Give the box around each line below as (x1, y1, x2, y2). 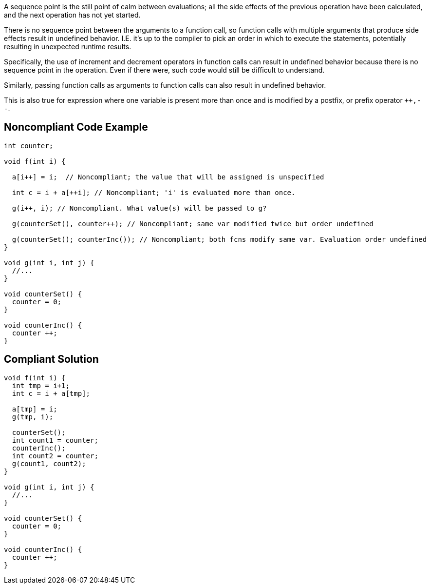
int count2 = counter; (12, 451, 98, 460)
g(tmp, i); (12, 412, 54, 421)
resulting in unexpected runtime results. (4, 42, 131, 51)
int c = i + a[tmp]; (12, 389, 91, 397)
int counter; (4, 141, 54, 150)
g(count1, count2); (12, 459, 86, 468)
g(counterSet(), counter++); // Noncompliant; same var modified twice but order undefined (12, 219, 374, 228)
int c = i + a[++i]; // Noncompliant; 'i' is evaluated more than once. (12, 188, 296, 196)
